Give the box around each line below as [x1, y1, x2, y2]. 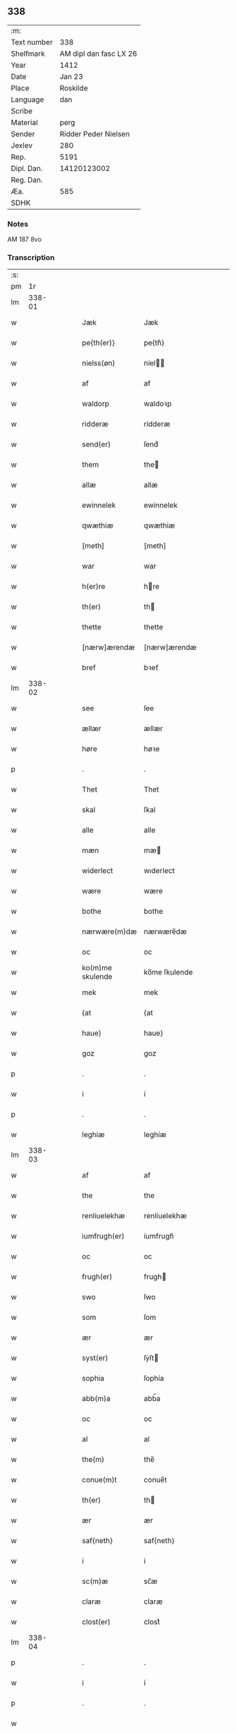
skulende [82, 972, 113, 982]
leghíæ [143, 1130, 167, 1140]
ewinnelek [82, 501, 116, 511]
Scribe [11, 106, 33, 116]
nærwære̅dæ [143, 927, 187, 936]
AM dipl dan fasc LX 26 [59, 49, 138, 59]
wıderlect [143, 866, 175, 876]
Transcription [7, 253, 55, 263]
